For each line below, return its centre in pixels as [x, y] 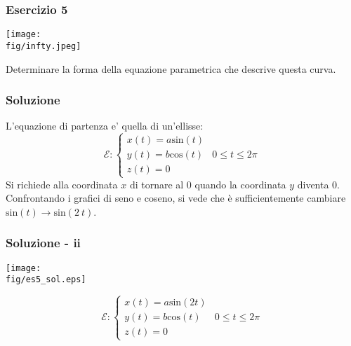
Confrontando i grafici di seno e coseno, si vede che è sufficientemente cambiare [176, 198]
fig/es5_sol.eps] [46, 280]
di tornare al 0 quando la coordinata [208, 184]
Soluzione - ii [43, 243]
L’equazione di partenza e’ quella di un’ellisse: [105, 126]
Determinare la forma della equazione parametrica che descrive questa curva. [171, 68]
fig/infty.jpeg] [44, 46]
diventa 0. [318, 184]
